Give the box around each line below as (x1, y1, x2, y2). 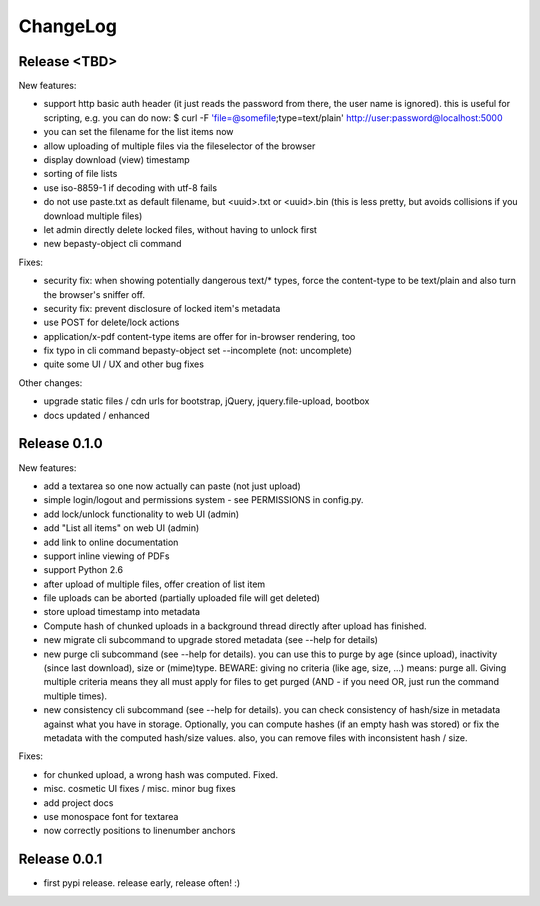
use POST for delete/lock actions (43, 316, 180, 329)
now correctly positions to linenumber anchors (43, 825, 236, 837)
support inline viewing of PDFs (43, 550, 170, 562)
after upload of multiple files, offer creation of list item (43, 578, 266, 590)
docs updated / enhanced (43, 409, 150, 421)
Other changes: (18, 376, 83, 389)
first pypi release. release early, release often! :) (43, 877, 240, 889)
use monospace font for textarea (43, 810, 179, 822)
